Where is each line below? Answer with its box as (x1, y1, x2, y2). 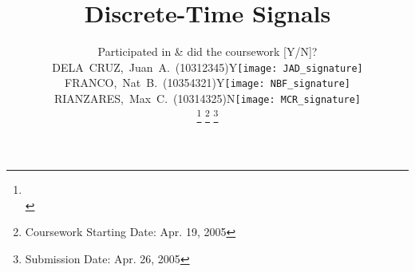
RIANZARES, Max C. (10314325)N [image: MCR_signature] (53, 90, 362, 107)
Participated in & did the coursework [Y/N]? (97, 43, 318, 60)
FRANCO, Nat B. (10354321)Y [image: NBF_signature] (65, 74, 350, 91)
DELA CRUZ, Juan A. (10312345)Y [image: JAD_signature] (52, 58, 363, 75)
